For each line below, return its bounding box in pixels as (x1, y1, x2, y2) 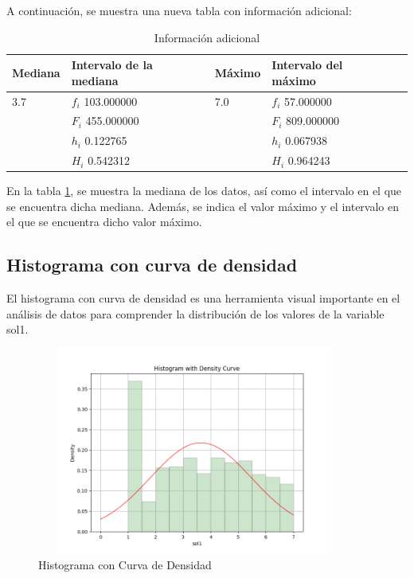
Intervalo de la (71, 57, 153, 73)
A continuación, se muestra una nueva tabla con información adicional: (6, 2, 352, 18)
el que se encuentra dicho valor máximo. (6, 213, 202, 230)
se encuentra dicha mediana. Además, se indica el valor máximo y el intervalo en (6, 197, 400, 214)
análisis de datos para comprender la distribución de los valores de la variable (6, 305, 385, 322)
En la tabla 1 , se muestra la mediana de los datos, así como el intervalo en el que (6, 182, 402, 199)
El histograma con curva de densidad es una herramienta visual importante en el (6, 290, 400, 307)
